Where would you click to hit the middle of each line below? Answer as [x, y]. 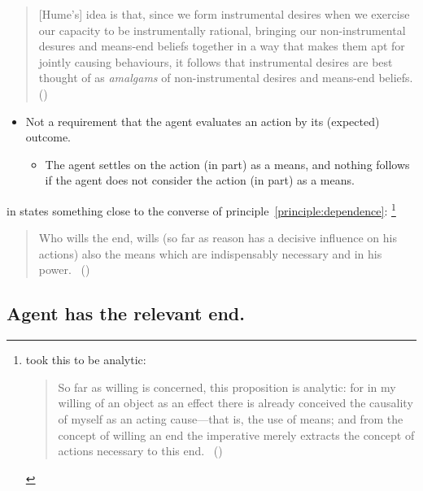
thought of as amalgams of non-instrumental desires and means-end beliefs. [226, 78]
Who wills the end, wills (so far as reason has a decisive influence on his [218, 238]
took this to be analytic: [86, 360]
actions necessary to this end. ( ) [140, 451]
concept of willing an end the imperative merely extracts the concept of [236, 435]
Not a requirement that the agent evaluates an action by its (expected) [203, 121]
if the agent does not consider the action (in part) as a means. [200, 180]
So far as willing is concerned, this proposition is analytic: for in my [227, 387]
